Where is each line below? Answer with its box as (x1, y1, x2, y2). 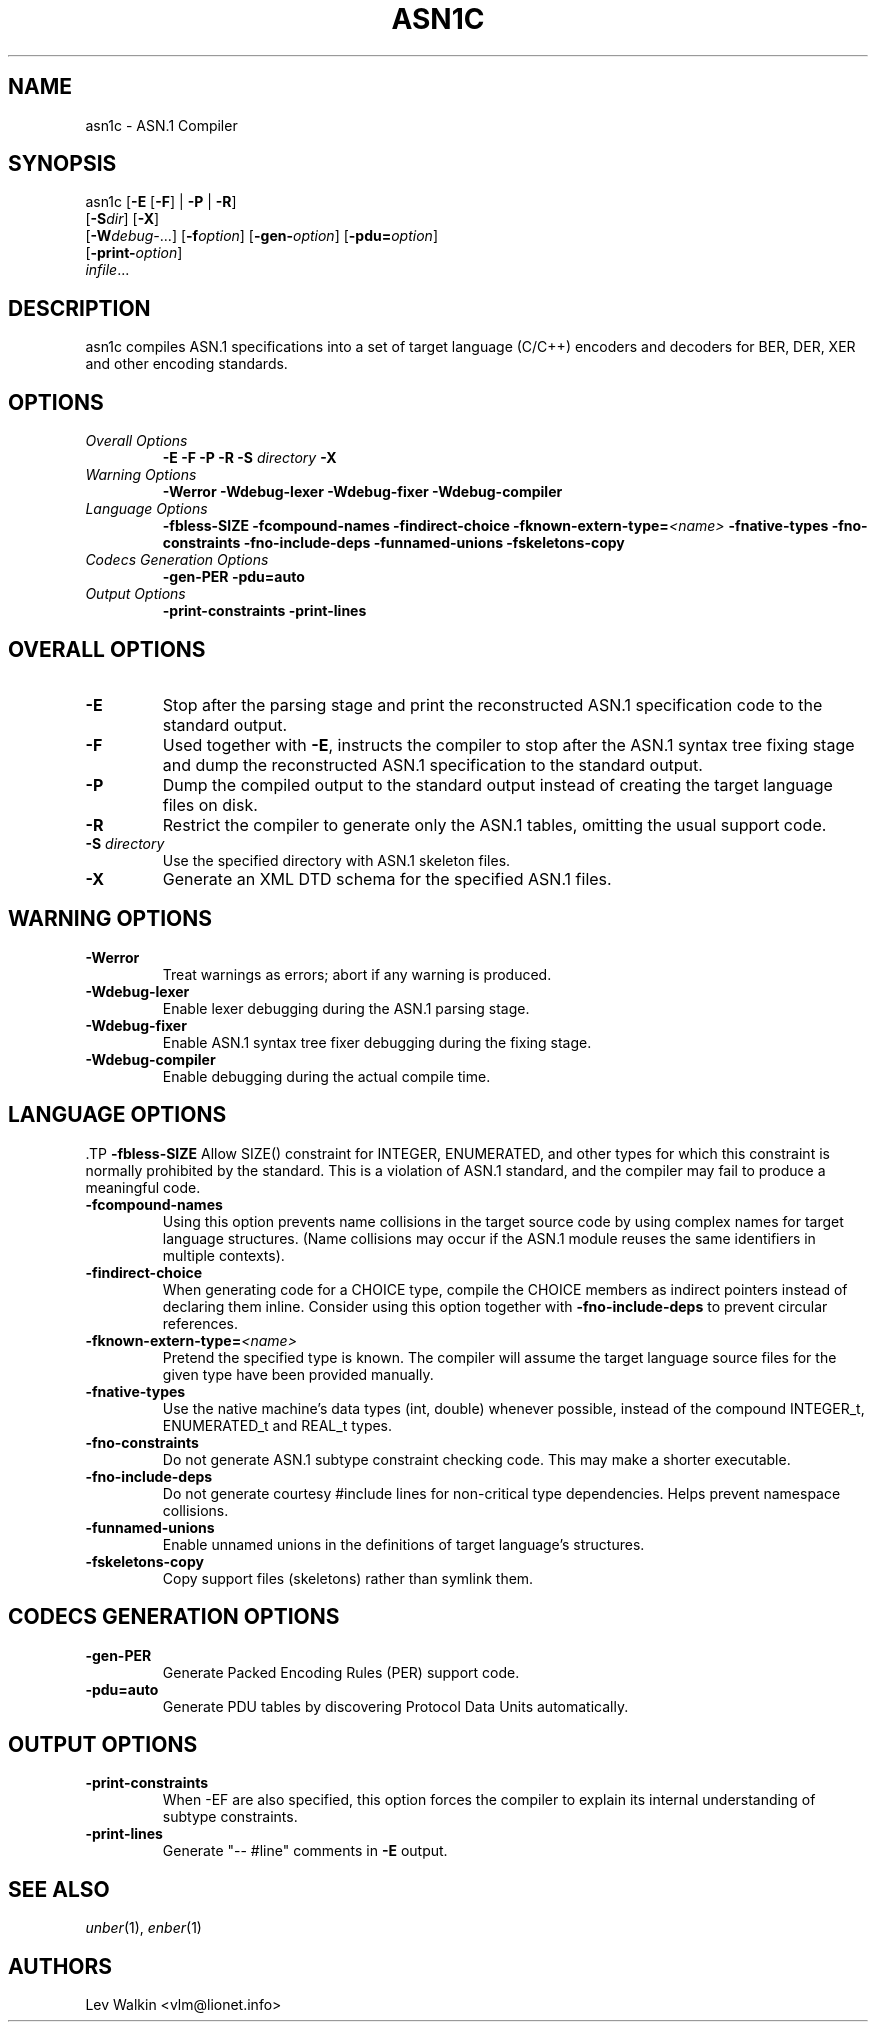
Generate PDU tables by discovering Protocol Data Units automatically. (162, 1697, 629, 1715)
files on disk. (162, 794, 258, 815)
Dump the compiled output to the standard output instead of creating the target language (162, 774, 833, 795)
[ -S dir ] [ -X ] (85, 210, 160, 228)
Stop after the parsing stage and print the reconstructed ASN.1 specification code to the (162, 694, 823, 715)
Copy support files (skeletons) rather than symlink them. (162, 1569, 534, 1587)
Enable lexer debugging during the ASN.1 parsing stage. (162, 999, 530, 1017)
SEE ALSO (8, 1876, 110, 1902)
